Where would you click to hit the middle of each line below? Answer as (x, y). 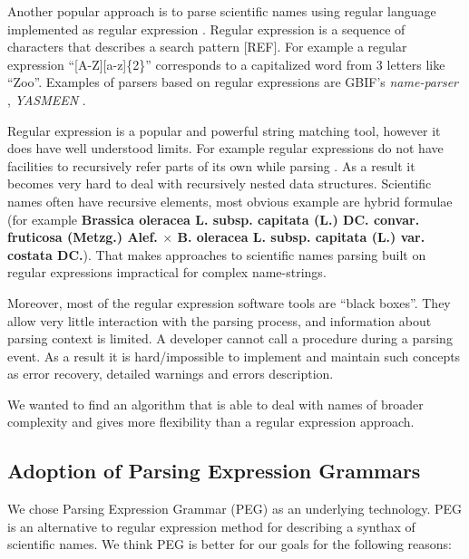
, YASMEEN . (47, 99)
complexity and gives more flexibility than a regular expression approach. (211, 422)
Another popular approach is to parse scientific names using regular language (222, 11)
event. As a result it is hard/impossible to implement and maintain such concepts (234, 356)
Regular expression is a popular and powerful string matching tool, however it (224, 130)
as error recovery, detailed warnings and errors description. (171, 374)
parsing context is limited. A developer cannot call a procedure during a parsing (230, 338)
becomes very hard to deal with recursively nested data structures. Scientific (220, 183)
